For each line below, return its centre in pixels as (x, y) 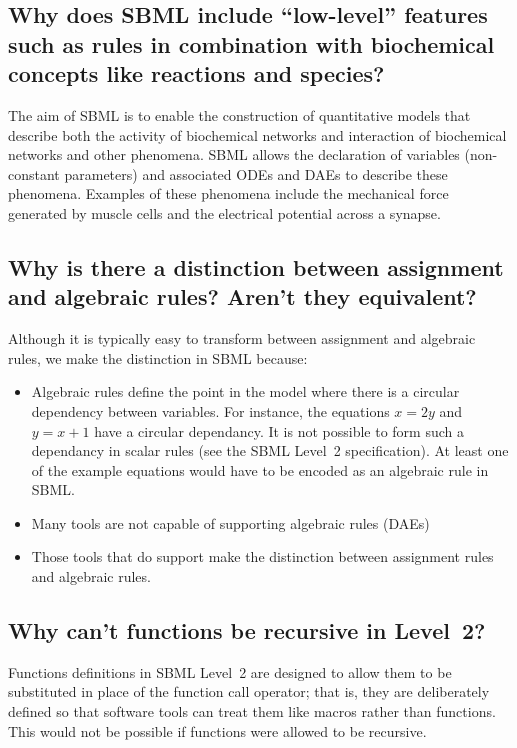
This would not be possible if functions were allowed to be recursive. (217, 730)
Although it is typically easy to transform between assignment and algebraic (242, 338)
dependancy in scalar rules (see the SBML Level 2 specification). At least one (270, 450)
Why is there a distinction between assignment (256, 266)
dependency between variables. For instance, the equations (210, 410)
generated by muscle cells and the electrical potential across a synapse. (224, 212)
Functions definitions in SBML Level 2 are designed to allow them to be (230, 671)
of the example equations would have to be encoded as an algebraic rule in (260, 469)
